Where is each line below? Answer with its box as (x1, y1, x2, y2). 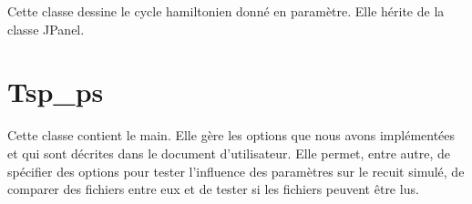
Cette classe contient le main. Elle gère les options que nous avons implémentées (7, 126, 456, 145)
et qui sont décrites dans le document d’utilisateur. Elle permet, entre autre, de (7, 143, 451, 162)
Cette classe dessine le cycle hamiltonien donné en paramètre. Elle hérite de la (7, 2, 445, 20)
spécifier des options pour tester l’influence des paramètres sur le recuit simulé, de (7, 161, 465, 180)
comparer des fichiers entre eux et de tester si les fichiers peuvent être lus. (7, 179, 419, 199)
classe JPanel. (7, 19, 85, 38)
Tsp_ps (7, 73, 104, 110)
